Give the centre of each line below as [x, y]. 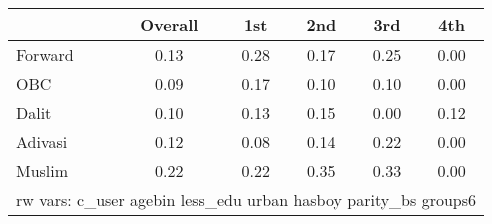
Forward [45, 54]
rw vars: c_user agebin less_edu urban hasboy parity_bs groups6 [246, 199]
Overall [169, 24]
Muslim [42, 170]
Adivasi [42, 141]
